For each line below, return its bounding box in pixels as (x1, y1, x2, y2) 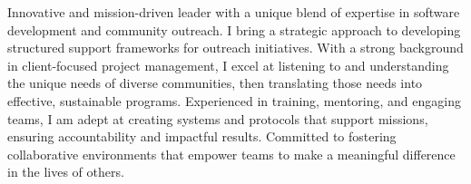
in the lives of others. (7, 162, 124, 181)
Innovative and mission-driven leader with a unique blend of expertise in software (7, 3, 460, 21)
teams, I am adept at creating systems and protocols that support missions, (7, 109, 428, 128)
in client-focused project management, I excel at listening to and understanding (7, 55, 449, 74)
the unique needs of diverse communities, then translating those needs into (7, 73, 423, 92)
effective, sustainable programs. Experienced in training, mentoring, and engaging (7, 91, 461, 110)
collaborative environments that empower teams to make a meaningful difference (7, 144, 456, 163)
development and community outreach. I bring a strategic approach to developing (7, 20, 461, 39)
